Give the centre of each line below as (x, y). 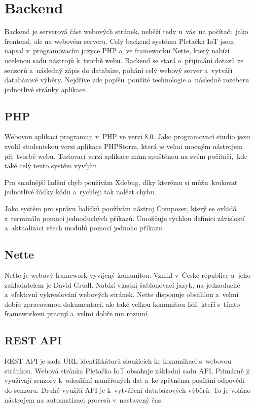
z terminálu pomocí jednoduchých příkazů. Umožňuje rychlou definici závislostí (125, 218)
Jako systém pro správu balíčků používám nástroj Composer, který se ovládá (121, 208)
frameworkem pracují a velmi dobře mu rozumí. (77, 314)
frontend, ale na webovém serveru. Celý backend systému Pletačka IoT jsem (119, 41)
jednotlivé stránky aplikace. (46, 89)
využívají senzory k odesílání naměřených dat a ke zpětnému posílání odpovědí (125, 380)
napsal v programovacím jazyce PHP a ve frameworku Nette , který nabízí (117, 51)
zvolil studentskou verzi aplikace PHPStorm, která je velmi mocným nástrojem (124, 146)
